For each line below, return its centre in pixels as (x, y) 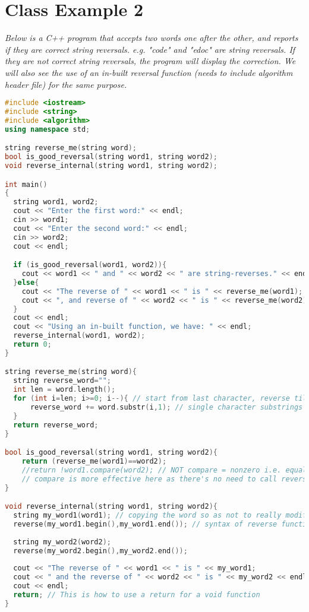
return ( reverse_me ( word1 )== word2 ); (94, 461)
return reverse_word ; (56, 425)
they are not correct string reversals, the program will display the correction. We (150, 61)
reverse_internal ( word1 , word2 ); (79, 336)
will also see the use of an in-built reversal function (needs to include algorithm (149, 72)
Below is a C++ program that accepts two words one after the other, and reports (152, 38)
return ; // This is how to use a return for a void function (137, 594)
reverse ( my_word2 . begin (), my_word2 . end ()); (100, 551)
